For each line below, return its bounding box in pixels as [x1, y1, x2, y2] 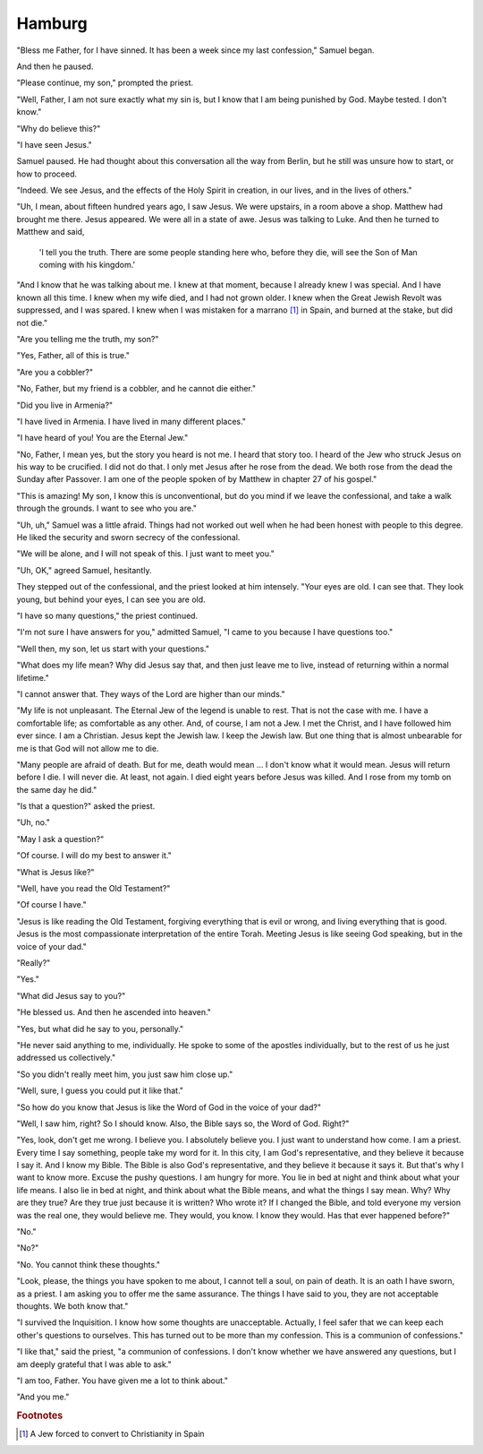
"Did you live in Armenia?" [16, 400, 114, 410]
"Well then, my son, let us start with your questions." [16, 643, 210, 654]
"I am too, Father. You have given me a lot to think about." [16, 1375, 228, 1386]
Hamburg [16, 13, 89, 33]
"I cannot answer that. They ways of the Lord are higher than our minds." [16, 688, 285, 699]
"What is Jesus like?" [16, 866, 95, 877]
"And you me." [16, 1391, 70, 1402]
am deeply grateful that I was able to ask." [16, 1358, 172, 1370]
